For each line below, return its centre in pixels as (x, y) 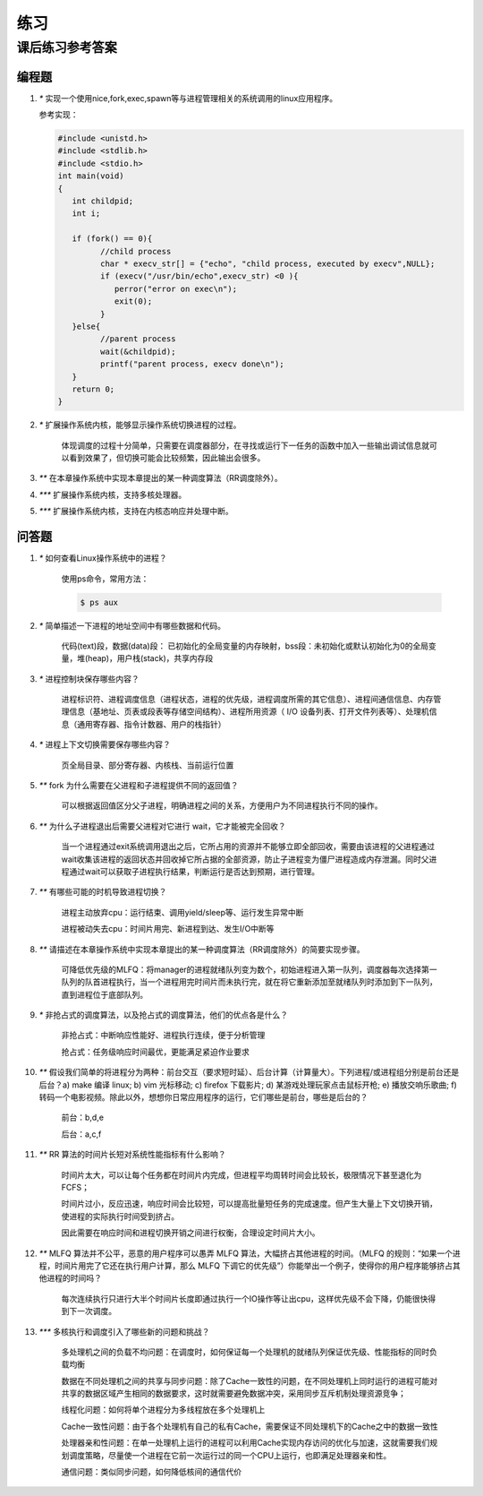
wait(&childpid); (138, 351)
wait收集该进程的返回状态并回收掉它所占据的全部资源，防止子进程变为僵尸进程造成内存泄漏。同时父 (245, 859)
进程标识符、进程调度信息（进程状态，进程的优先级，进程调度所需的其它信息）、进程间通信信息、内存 (247, 700)
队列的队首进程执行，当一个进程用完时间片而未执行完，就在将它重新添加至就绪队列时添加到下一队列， (249, 982)
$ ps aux (99, 602)
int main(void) (91, 176)
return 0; (93, 389)
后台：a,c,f (81, 1134)
